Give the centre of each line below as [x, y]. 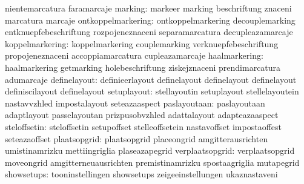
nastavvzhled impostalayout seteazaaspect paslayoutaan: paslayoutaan [135, 103]
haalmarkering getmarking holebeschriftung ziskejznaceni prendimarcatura [143, 67]
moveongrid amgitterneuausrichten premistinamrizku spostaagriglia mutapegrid [152, 162]
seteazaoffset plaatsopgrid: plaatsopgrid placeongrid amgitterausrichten [137, 138]
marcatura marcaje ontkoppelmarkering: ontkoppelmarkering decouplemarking [150, 20]
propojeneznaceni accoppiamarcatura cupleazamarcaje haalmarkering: [134, 55]
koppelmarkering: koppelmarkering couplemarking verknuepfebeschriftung [142, 43]
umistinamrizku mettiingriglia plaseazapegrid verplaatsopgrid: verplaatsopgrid [150, 150]
